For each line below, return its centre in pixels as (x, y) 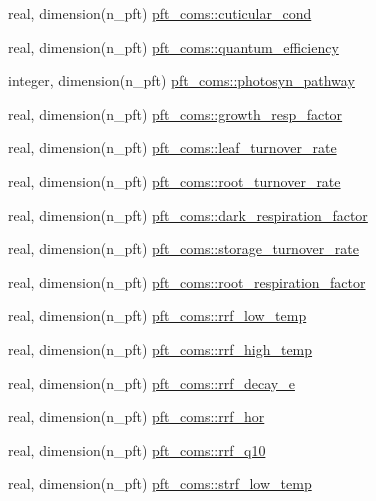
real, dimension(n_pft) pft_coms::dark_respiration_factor (188, 214)
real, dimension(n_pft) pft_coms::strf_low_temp (160, 483)
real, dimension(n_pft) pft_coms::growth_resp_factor (175, 113)
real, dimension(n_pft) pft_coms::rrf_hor (136, 416)
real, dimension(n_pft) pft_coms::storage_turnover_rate (183, 248)
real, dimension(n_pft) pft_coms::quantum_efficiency (173, 46)
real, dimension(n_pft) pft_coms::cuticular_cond (160, 13)
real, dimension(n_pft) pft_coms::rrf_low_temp (157, 315)
